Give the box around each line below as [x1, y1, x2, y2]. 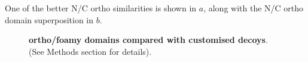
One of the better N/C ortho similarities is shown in [5, 2, 197, 14]
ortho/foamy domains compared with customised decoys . [29, 33, 268, 46]
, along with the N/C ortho [203, 2, 304, 14]
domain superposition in [5, 13, 94, 26]
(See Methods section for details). [29, 45, 152, 57]
